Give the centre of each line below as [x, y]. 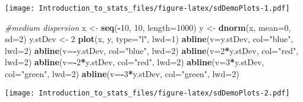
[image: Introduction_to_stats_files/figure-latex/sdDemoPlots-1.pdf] [147, 8]
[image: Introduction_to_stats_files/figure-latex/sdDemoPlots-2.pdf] [147, 93]
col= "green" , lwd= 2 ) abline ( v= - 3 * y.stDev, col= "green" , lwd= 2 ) [122, 74]
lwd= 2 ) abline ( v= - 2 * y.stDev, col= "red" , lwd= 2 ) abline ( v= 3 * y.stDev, [135, 62]
